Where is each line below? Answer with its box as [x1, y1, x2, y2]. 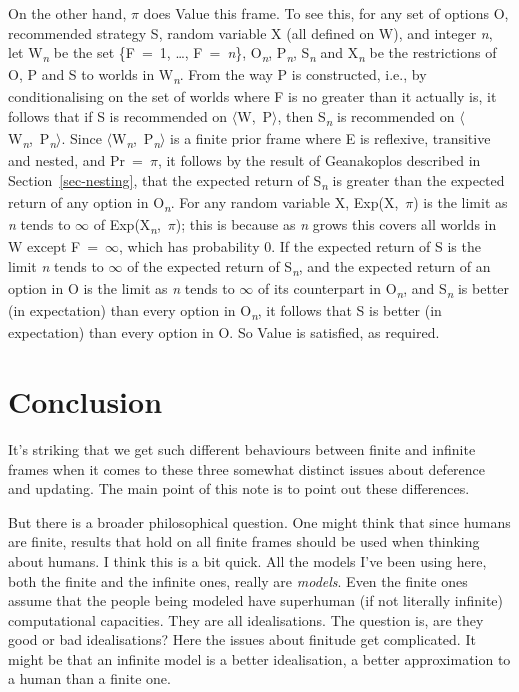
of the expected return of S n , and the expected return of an [127, 255, 491, 279]
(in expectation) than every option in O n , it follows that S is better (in [8, 300, 442, 323]
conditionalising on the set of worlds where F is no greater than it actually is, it [8, 86, 497, 107]
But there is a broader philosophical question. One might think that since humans [8, 511, 511, 532]
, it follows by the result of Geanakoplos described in [157, 150, 481, 171]
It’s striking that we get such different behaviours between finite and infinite [8, 438, 476, 459]
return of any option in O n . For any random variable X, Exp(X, [8, 192, 399, 215]
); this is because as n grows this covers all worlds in [175, 214, 497, 235]
